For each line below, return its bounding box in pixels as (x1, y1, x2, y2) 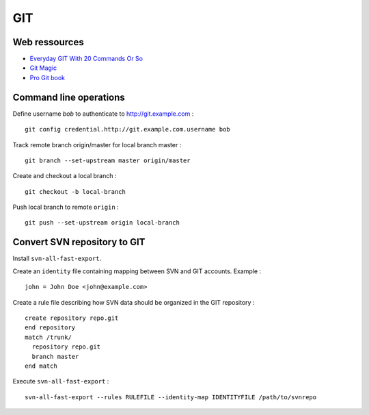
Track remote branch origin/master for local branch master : (12, 140, 182, 149)
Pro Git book (29, 73, 65, 81)
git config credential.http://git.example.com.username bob (25, 125, 230, 134)
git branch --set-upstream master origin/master (25, 156, 191, 164)
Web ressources (12, 36, 85, 48)
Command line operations (12, 91, 126, 103)
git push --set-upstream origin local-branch (25, 219, 180, 227)
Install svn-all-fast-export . (12, 254, 102, 263)
